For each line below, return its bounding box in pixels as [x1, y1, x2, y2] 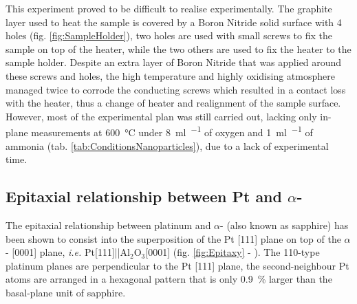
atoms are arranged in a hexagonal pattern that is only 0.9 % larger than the [6, 272, 332, 286]
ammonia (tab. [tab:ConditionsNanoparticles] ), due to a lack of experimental [6, 138, 329, 153]
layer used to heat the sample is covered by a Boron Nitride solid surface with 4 [6, 14, 342, 29]
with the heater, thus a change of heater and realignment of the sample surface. [6, 96, 341, 110]
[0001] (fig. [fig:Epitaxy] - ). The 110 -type [145, 245, 320, 259]
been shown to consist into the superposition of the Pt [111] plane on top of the [6, 231, 341, 246]
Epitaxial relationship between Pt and [6, 186, 282, 207]
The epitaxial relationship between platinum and [6, 217, 211, 232]
